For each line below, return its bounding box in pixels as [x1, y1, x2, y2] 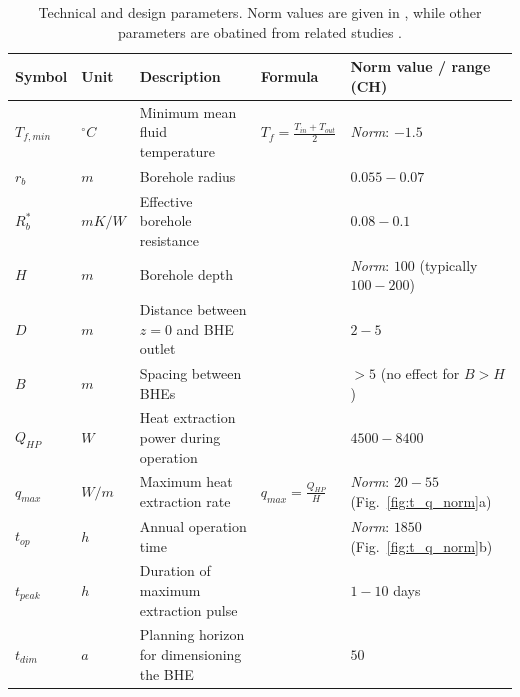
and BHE [176, 318, 234, 339]
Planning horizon [139, 624, 245, 645]
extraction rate [139, 491, 231, 512]
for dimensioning [139, 643, 242, 664]
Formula [260, 65, 319, 86]
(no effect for [380, 363, 460, 383]
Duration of [139, 560, 211, 581]
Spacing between [139, 363, 242, 383]
